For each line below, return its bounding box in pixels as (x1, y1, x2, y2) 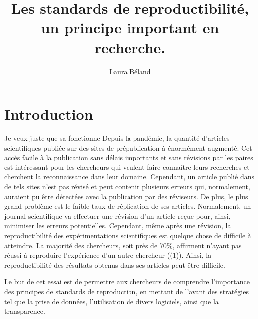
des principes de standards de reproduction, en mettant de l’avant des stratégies (4, 286, 249, 296)
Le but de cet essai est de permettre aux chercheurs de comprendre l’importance (4, 276, 250, 287)
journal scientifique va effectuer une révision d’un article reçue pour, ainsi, (4, 210, 231, 221)
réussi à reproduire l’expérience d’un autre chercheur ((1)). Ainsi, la (4, 250, 212, 260)
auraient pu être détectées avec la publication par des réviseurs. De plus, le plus (4, 191, 248, 201)
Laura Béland (109, 66, 151, 76)
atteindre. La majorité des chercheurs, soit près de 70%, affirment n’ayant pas (4, 240, 242, 250)
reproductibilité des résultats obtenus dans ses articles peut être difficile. (4, 259, 225, 270)
